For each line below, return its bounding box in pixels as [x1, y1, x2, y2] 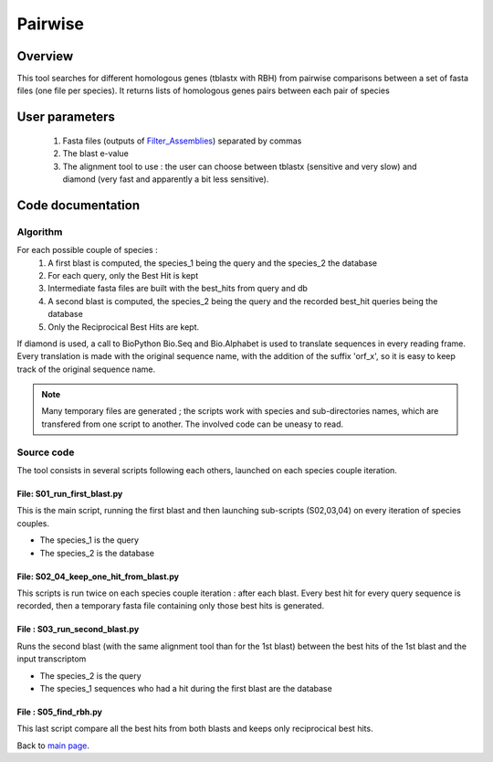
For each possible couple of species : [16, 245, 159, 256]
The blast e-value [62, 148, 130, 159]
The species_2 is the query [39, 670, 142, 681]
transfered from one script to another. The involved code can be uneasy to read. [41, 418, 344, 429]
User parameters [16, 110, 116, 125]
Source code [16, 446, 75, 459]
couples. [16, 517, 50, 529]
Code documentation [16, 197, 141, 213]
